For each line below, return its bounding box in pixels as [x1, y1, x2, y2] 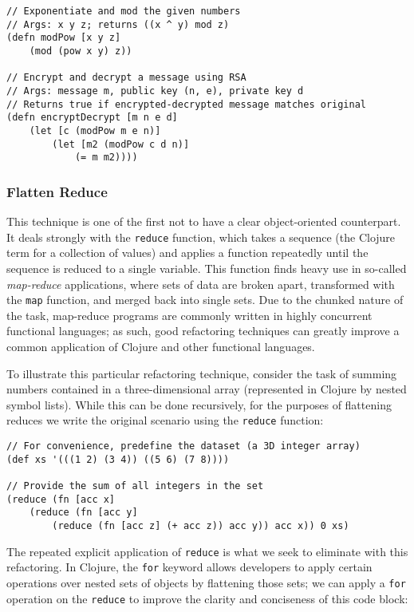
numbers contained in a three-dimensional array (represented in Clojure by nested [6, 381, 407, 397]
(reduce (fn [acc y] [29, 507, 138, 519]
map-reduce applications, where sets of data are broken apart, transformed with [6, 275, 395, 292]
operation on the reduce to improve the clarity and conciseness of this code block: [6, 590, 408, 606]
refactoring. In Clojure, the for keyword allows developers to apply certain [6, 559, 373, 575]
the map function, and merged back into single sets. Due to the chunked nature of [6, 291, 404, 308]
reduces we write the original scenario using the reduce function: [6, 412, 324, 428]
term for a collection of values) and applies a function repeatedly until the [6, 244, 369, 261]
